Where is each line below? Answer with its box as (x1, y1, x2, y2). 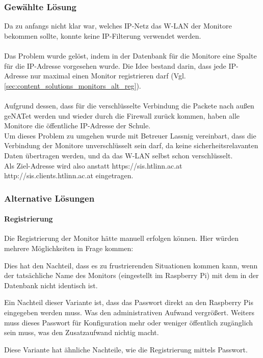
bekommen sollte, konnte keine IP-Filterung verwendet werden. (4, 30, 201, 41)
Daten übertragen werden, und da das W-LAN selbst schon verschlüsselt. (4, 150, 233, 160)
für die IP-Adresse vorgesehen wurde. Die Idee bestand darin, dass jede (4, 60, 226, 71)
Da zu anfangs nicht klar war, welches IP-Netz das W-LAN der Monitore (4, 20, 232, 31)
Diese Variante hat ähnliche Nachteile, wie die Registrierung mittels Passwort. (4, 344, 248, 354)
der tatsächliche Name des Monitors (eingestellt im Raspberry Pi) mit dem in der (4, 270, 259, 281)
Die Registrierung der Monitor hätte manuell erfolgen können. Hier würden (4, 233, 239, 243)
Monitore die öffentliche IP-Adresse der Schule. (4, 120, 151, 131)
